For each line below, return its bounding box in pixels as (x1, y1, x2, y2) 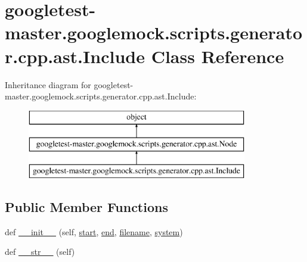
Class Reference (151, 43, 284, 68)
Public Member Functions (5, 198, 168, 216)
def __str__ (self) (5, 245, 75, 258)
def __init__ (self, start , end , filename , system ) (5, 225, 183, 238)
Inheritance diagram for (5, 78, 91, 91)
